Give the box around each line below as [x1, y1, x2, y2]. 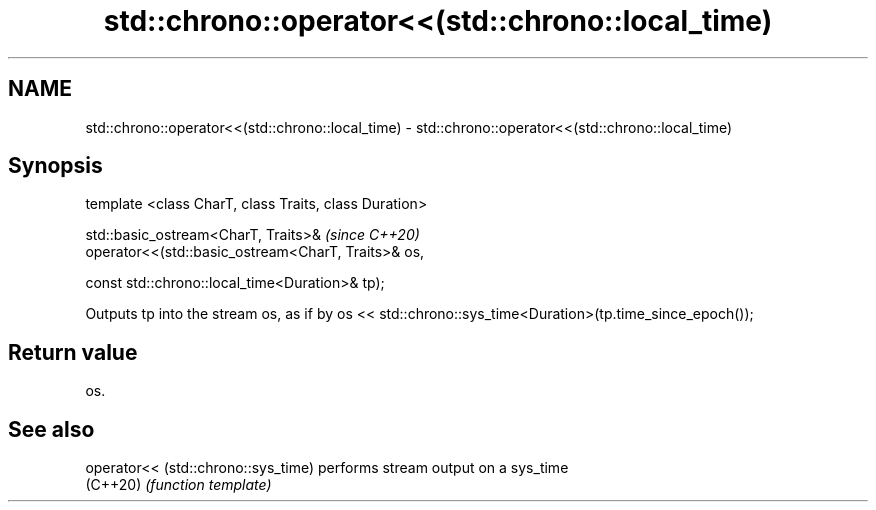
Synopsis [8, 153, 103, 179]
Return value [8, 339, 138, 365]
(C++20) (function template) [85, 476, 272, 494]
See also [8, 416, 95, 442]
